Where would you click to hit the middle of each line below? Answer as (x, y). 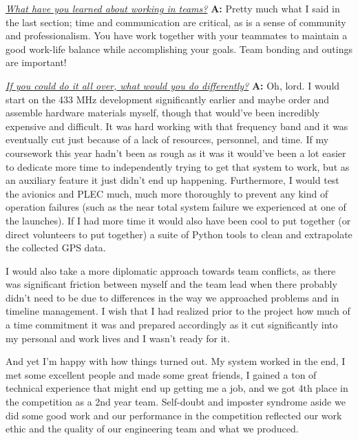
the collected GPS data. (56, 248)
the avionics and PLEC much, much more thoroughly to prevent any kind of (167, 193)
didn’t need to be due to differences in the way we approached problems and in (172, 297)
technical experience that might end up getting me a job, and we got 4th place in (177, 388)
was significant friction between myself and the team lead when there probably (171, 284)
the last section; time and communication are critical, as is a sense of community (176, 22)
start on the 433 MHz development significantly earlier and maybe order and (168, 99)
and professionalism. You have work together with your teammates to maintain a (177, 35)
